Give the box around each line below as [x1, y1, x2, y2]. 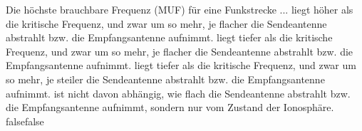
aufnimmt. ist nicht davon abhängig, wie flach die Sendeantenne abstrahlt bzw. [6, 85, 351, 100]
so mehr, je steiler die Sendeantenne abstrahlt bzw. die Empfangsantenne [6, 71, 325, 86]
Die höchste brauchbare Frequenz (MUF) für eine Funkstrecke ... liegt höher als [6, 2, 353, 16]
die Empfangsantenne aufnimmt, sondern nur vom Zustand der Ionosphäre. [6, 100, 334, 115]
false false [6, 113, 44, 128]
